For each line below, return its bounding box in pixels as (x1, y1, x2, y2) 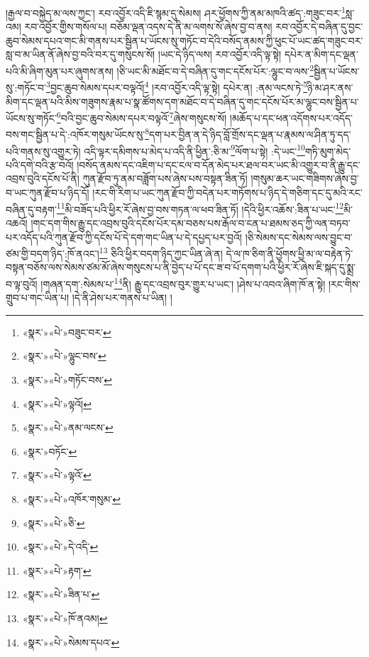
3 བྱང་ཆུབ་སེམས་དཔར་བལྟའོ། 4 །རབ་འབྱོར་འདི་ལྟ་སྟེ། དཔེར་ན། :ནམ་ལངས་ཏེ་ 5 (46, 78, 308, 94)
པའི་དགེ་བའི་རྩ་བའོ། (6, 157, 74, 172)
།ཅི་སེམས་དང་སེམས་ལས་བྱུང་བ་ (245, 229, 353, 244)
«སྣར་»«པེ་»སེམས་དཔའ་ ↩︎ (22, 634, 120, 649)
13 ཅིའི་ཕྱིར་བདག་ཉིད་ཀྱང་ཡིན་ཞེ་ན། (99, 244, 223, 260)
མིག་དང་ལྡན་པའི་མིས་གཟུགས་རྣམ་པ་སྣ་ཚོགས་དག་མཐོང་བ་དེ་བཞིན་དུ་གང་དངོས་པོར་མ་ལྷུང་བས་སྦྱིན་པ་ (6, 94, 359, 109)
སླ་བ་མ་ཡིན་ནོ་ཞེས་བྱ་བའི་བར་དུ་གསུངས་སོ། (6, 47, 155, 62)
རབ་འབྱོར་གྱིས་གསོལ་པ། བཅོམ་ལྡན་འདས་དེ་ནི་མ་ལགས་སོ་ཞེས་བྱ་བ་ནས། (24, 19, 272, 34)
